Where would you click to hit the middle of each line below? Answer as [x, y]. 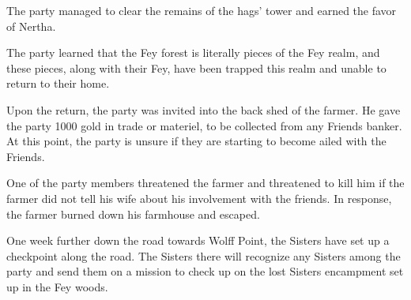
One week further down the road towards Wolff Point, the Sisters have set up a [198, 240]
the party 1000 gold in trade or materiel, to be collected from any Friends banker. [204, 125]
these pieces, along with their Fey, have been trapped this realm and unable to [196, 67]
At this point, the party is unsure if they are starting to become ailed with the [196, 141]
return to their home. [58, 83]
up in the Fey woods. [57, 286]
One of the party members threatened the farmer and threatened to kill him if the [205, 183]
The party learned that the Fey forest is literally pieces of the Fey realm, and [193, 52]
